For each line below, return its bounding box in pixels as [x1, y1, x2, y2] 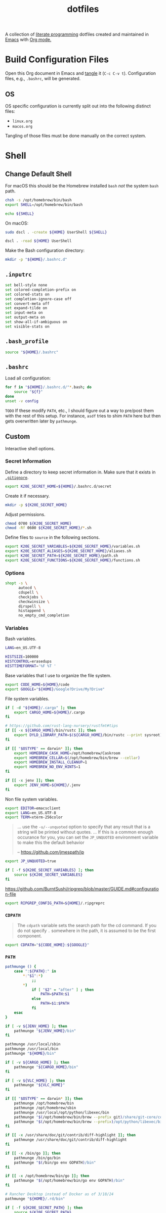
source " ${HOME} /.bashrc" [5, 350, 58, 355]
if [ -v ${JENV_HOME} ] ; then [5, 1024, 68, 1028]
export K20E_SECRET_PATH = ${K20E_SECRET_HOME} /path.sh [5, 553, 119, 559]
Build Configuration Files [5, 54, 109, 65]
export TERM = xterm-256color [5, 815, 63, 820]
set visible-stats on [5, 324, 50, 329]
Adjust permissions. [5, 511, 45, 517]
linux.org [12, 119, 33, 124]
